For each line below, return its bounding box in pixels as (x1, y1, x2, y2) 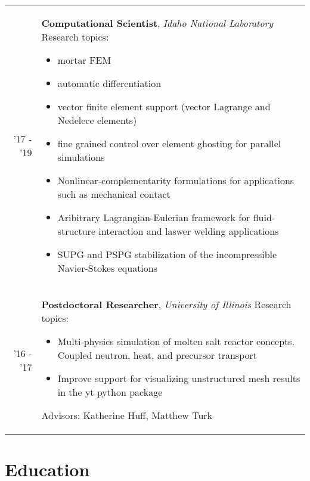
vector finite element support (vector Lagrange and (57, 100, 271, 113)
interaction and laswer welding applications (98, 224, 279, 238)
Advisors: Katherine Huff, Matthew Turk (41, 408, 213, 422)
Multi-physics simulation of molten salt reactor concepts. (57, 334, 295, 348)
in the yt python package (57, 385, 163, 399)
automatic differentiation (57, 76, 162, 90)
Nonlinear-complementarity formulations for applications (57, 173, 294, 187)
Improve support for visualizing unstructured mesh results (57, 371, 300, 385)
